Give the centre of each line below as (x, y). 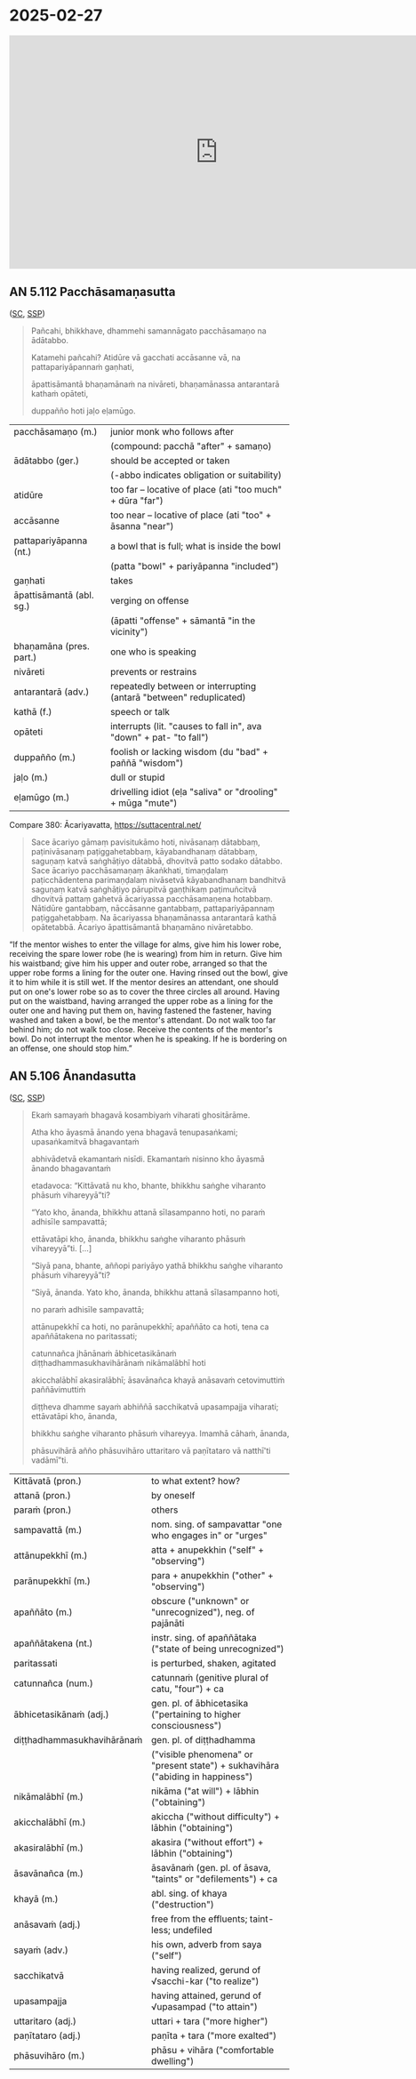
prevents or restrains (153, 671)
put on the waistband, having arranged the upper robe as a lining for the (141, 1000)
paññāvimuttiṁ (58, 1389)
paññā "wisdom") (147, 763)
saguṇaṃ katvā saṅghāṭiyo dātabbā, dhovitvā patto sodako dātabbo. (156, 861)
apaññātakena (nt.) (53, 1643)
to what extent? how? (196, 1481)
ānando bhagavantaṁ (71, 1168)
